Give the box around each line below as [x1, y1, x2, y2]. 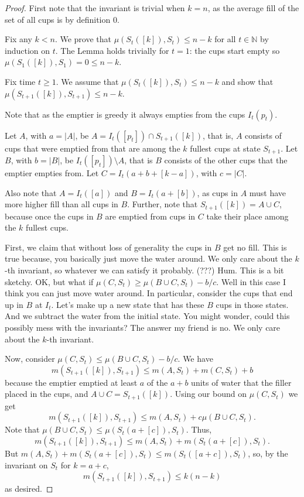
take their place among [206, 210, 289, 222]
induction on [5, 44, 50, 56]
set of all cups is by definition [5, 13, 111, 25]
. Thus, [186, 423, 212, 436]
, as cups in [197, 186, 238, 198]
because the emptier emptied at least [5, 376, 138, 388]
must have [249, 186, 286, 198]
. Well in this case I [216, 275, 286, 287]
